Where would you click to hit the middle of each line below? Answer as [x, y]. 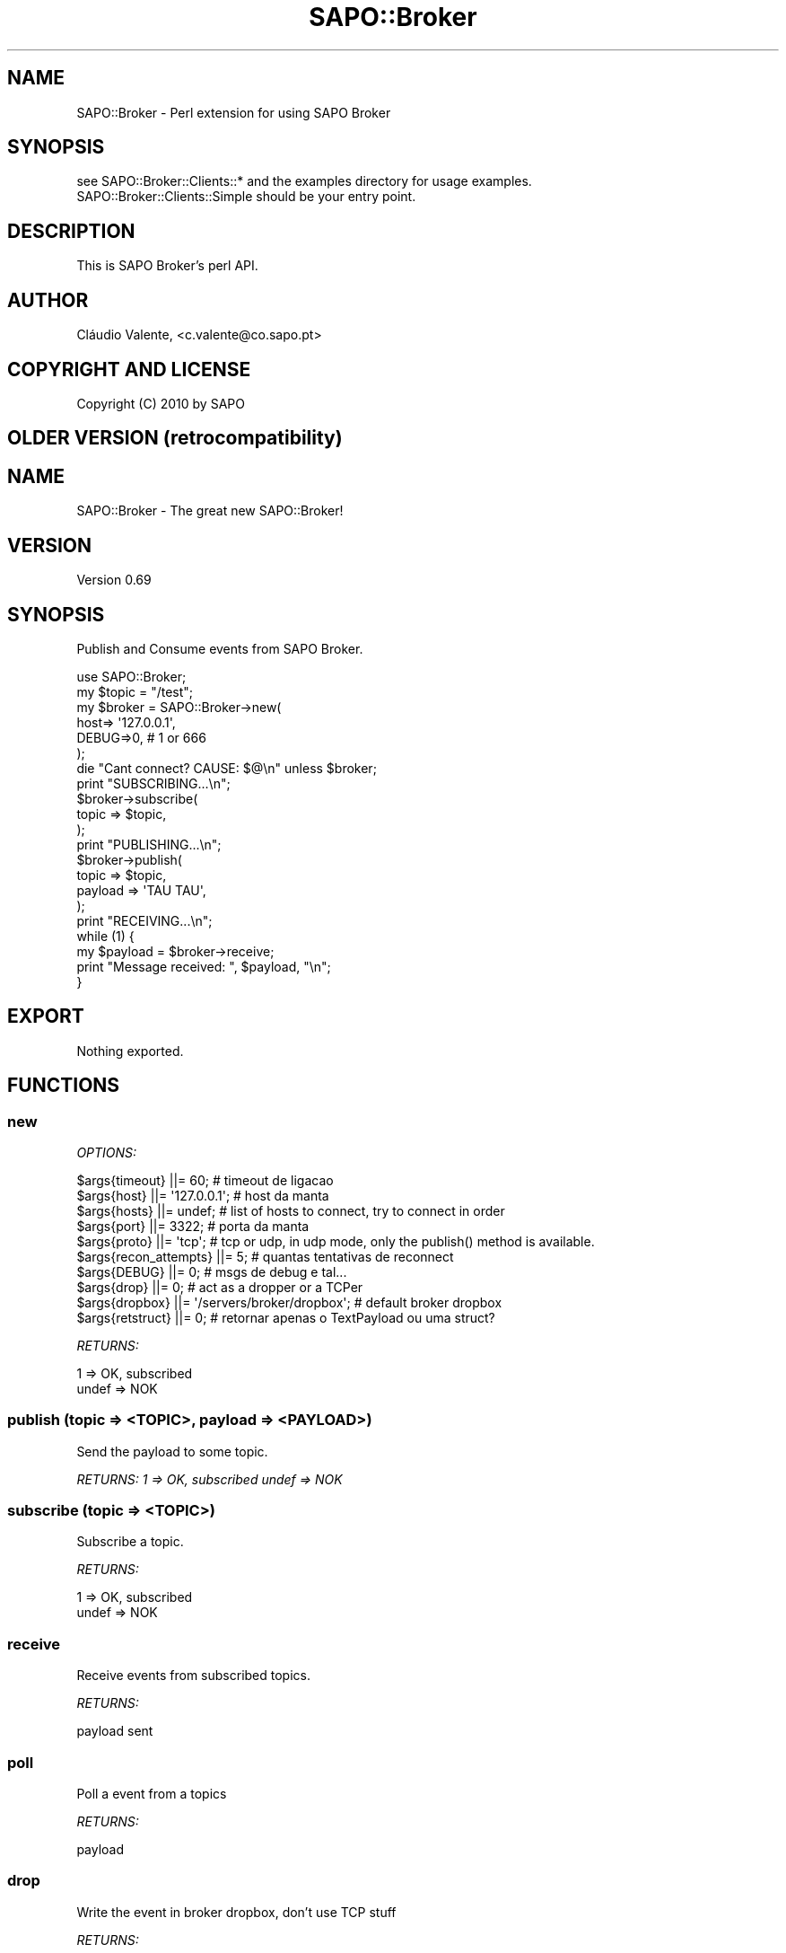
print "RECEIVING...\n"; [144, 920]
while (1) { [105, 936]
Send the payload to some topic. [172, 1451]
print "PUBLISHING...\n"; [149, 844]
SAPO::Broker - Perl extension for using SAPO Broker [234, 112]
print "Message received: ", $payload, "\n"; [204, 966]
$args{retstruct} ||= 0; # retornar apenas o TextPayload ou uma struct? [286, 1317]
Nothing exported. [130, 1051]
